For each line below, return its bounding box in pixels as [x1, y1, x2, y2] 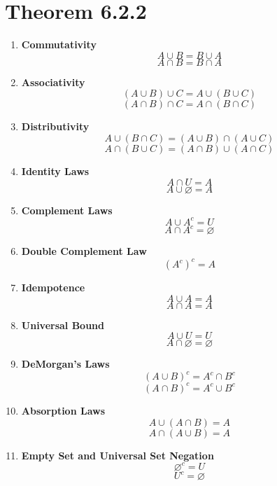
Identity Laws [21, 163, 90, 178]
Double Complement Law [21, 244, 147, 258]
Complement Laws [21, 202, 113, 217]
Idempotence [21, 280, 85, 295]
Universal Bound [21, 317, 105, 332]
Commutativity [21, 37, 97, 52]
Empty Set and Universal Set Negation [21, 447, 214, 462]
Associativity [21, 74, 85, 89]
